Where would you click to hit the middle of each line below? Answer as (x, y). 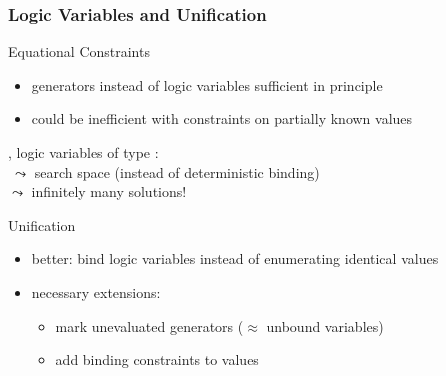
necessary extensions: (96, 291)
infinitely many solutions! (109, 191)
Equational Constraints (79, 51)
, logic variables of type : (83, 152)
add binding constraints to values (157, 359)
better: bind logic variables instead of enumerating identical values (235, 258)
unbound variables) (325, 325)
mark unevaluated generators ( (149, 325)
